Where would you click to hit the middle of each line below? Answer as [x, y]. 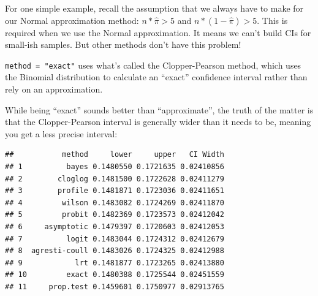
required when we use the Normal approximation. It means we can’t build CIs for [158, 32]
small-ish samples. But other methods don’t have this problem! [123, 44]
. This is [272, 20]
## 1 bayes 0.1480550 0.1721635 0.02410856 [115, 167]
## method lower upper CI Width [115, 155]
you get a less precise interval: [61, 133]
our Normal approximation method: [72, 20]
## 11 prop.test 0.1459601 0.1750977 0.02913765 [115, 287]
